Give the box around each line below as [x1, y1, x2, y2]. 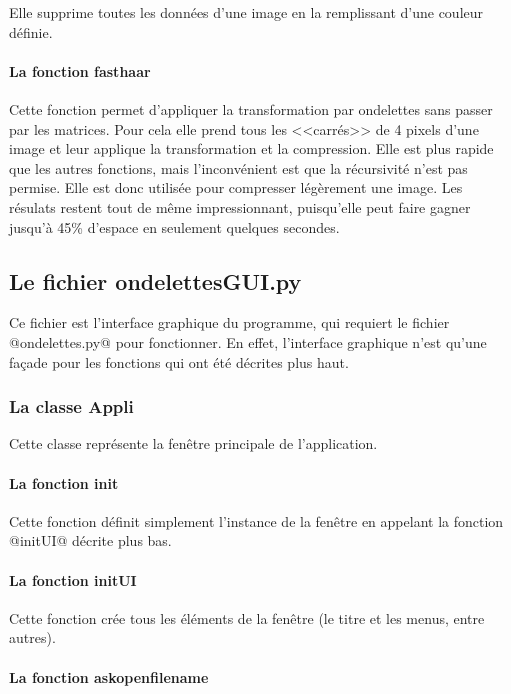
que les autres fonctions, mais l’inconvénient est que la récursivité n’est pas [9, 157, 468, 178]
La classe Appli [9, 394, 134, 419]
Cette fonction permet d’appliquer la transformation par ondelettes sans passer [9, 98, 493, 119]
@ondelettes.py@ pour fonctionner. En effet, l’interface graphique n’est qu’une [9, 331, 487, 352]
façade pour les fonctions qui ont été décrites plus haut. [9, 351, 349, 372]
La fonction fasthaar [9, 60, 151, 81]
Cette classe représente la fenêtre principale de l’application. [9, 433, 378, 454]
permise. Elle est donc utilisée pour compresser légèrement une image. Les [9, 177, 463, 198]
